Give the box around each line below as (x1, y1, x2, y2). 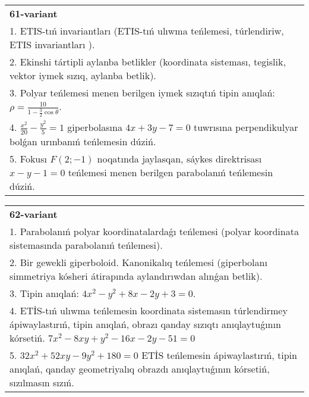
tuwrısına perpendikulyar (194, 120, 298, 135)
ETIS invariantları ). (10, 37, 95, 51)
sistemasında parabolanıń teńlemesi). (10, 237, 163, 252)
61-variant (10, 7, 58, 20)
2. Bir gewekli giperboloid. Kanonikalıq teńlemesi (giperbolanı (10, 255, 267, 269)
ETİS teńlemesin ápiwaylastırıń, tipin (141, 348, 297, 362)
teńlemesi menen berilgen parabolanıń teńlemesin (68, 165, 273, 179)
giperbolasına (67, 120, 122, 135)
